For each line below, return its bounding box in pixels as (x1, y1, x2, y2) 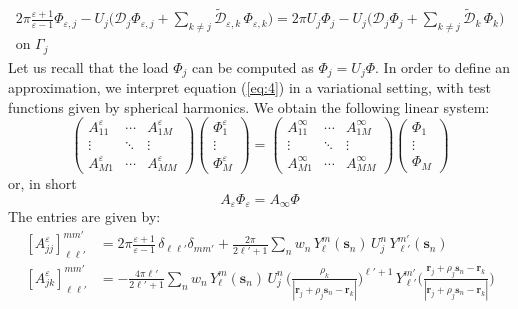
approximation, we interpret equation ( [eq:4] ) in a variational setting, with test (8, 76, 491, 97)
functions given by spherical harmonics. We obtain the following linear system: (8, 96, 490, 117)
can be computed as (192, 56, 314, 77)
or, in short (8, 173, 77, 194)
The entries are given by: (8, 206, 161, 227)
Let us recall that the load (8, 56, 169, 77)
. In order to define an (375, 56, 511, 77)
